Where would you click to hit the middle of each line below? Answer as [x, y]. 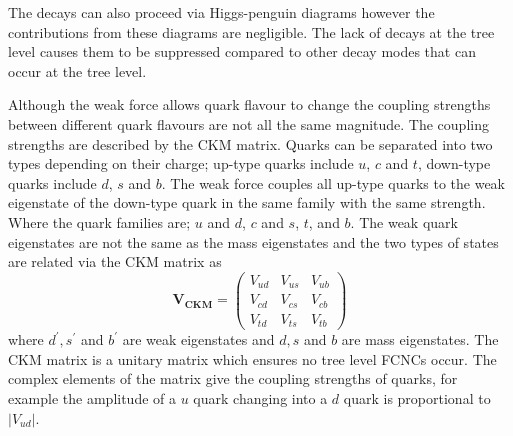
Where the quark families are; [99, 221]
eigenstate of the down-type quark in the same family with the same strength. [247, 202]
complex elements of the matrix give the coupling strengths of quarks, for [233, 378]
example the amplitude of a [92, 398]
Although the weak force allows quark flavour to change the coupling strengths [249, 104]
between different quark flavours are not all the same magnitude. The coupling [248, 123]
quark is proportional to [417, 398]
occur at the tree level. [77, 70]
